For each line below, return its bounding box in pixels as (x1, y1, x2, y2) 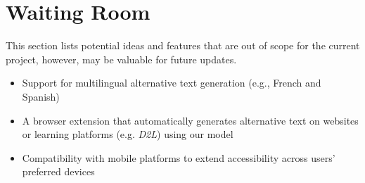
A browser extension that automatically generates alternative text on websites (22, 113, 359, 127)
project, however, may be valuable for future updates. (6, 51, 237, 66)
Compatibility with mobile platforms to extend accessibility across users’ (22, 150, 335, 165)
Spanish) (22, 89, 60, 103)
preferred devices (22, 164, 95, 179)
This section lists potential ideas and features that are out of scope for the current (6, 38, 360, 53)
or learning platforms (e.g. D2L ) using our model (22, 127, 233, 141)
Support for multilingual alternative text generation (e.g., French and (22, 75, 321, 90)
